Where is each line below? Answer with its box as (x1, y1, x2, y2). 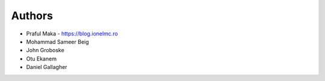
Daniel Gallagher (26, 64, 67, 71)
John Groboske (26, 47, 64, 54)
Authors (11, 9, 54, 22)
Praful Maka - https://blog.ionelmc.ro (26, 30, 119, 37)
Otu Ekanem (26, 55, 57, 62)
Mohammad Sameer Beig (26, 38, 90, 45)
